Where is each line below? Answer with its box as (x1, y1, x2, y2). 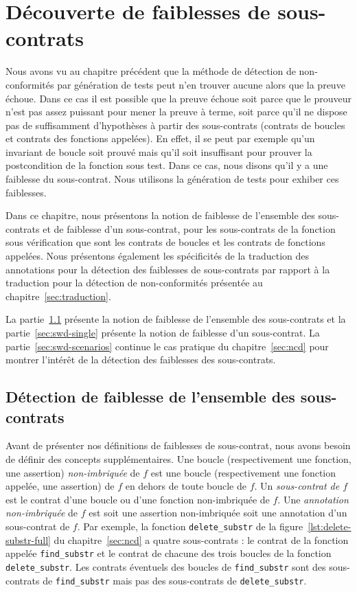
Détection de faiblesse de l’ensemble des (5, 386, 295, 407)
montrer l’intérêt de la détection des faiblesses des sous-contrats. (5, 352, 276, 367)
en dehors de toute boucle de (125, 479, 246, 493)
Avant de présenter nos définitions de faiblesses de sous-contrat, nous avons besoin (5, 438, 351, 453)
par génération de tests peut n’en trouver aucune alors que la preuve (57, 77, 345, 91)
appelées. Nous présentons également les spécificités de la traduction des (5, 249, 310, 263)
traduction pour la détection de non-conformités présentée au (5, 275, 263, 290)
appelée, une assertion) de (5, 479, 115, 493)
